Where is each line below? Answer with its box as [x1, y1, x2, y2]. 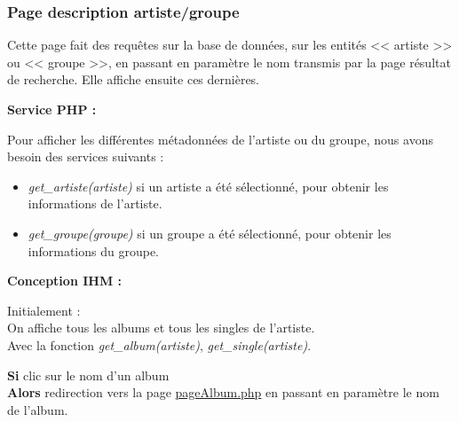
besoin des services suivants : [7, 147, 164, 166]
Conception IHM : [7, 271, 123, 290]
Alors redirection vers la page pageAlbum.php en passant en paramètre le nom [7, 383, 439, 402]
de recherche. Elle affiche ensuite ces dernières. [7, 70, 260, 89]
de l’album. [7, 400, 68, 418]
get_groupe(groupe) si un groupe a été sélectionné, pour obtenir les [28, 223, 392, 242]
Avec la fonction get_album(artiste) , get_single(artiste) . [7, 335, 312, 354]
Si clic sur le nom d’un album [7, 365, 170, 384]
